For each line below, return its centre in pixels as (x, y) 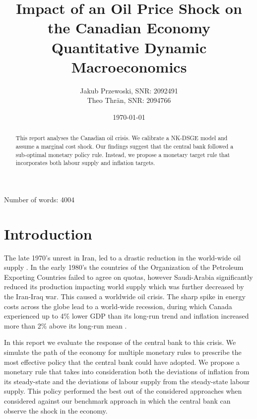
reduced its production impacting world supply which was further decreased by (124, 287)
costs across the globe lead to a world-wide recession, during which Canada (118, 306)
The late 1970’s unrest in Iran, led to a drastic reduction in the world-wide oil (123, 257)
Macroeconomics (129, 66)
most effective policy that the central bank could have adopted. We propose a (122, 362)
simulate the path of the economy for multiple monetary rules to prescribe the (123, 352)
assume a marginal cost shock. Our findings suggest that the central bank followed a (125, 146)
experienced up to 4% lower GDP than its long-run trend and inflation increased (127, 316)
